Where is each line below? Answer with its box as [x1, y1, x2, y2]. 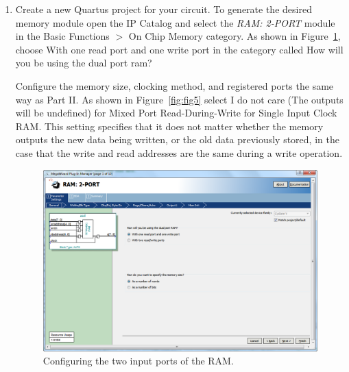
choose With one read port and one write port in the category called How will [15, 42, 344, 56]
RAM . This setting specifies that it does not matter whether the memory [15, 119, 324, 133]
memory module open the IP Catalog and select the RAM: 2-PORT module [15, 15, 335, 29]
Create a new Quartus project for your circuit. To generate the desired [15, 2, 312, 16]
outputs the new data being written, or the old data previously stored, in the [15, 132, 339, 147]
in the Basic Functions [15, 29, 110, 43]
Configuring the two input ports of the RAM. [43, 354, 234, 368]
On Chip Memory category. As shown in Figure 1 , [128, 29, 341, 43]
